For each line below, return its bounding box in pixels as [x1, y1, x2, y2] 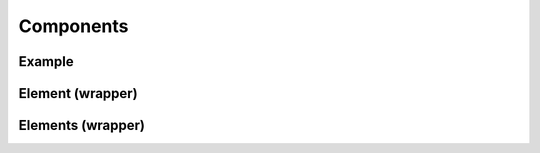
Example [18, 53, 74, 70]
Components [18, 15, 129, 37]
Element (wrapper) [18, 85, 139, 102]
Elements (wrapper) [18, 117, 145, 134]
